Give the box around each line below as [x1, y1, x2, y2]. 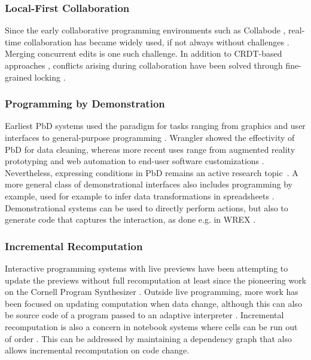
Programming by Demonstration [5, 96, 165, 111]
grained [5, 70, 32, 83]
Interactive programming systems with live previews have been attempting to [5, 261, 288, 274]
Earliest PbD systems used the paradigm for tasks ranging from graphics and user [5, 119, 306, 132]
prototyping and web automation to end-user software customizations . [5, 155, 264, 167]
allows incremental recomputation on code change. [5, 344, 190, 356]
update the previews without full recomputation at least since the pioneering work [5, 273, 307, 286]
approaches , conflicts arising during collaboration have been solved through [5, 59, 283, 71]
